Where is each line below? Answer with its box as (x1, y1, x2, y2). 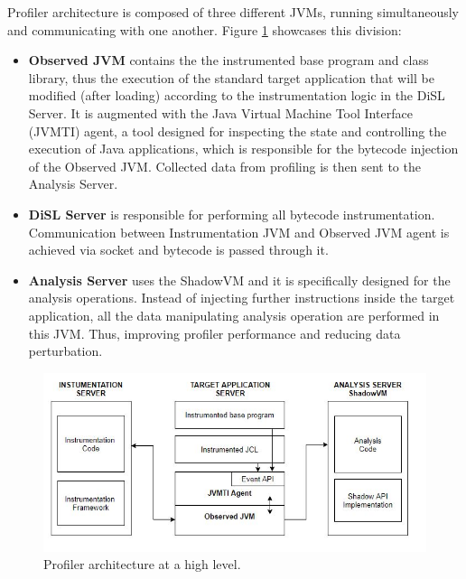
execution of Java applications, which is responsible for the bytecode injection (28, 139, 459, 158)
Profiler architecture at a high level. (43, 555, 241, 574)
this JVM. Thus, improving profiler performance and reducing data (28, 323, 401, 342)
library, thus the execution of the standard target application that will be (28, 68, 434, 87)
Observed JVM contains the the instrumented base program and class (28, 51, 429, 70)
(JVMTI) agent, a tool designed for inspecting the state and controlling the (28, 121, 447, 140)
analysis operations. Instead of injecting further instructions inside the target (28, 288, 455, 307)
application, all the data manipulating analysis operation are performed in (28, 305, 440, 324)
